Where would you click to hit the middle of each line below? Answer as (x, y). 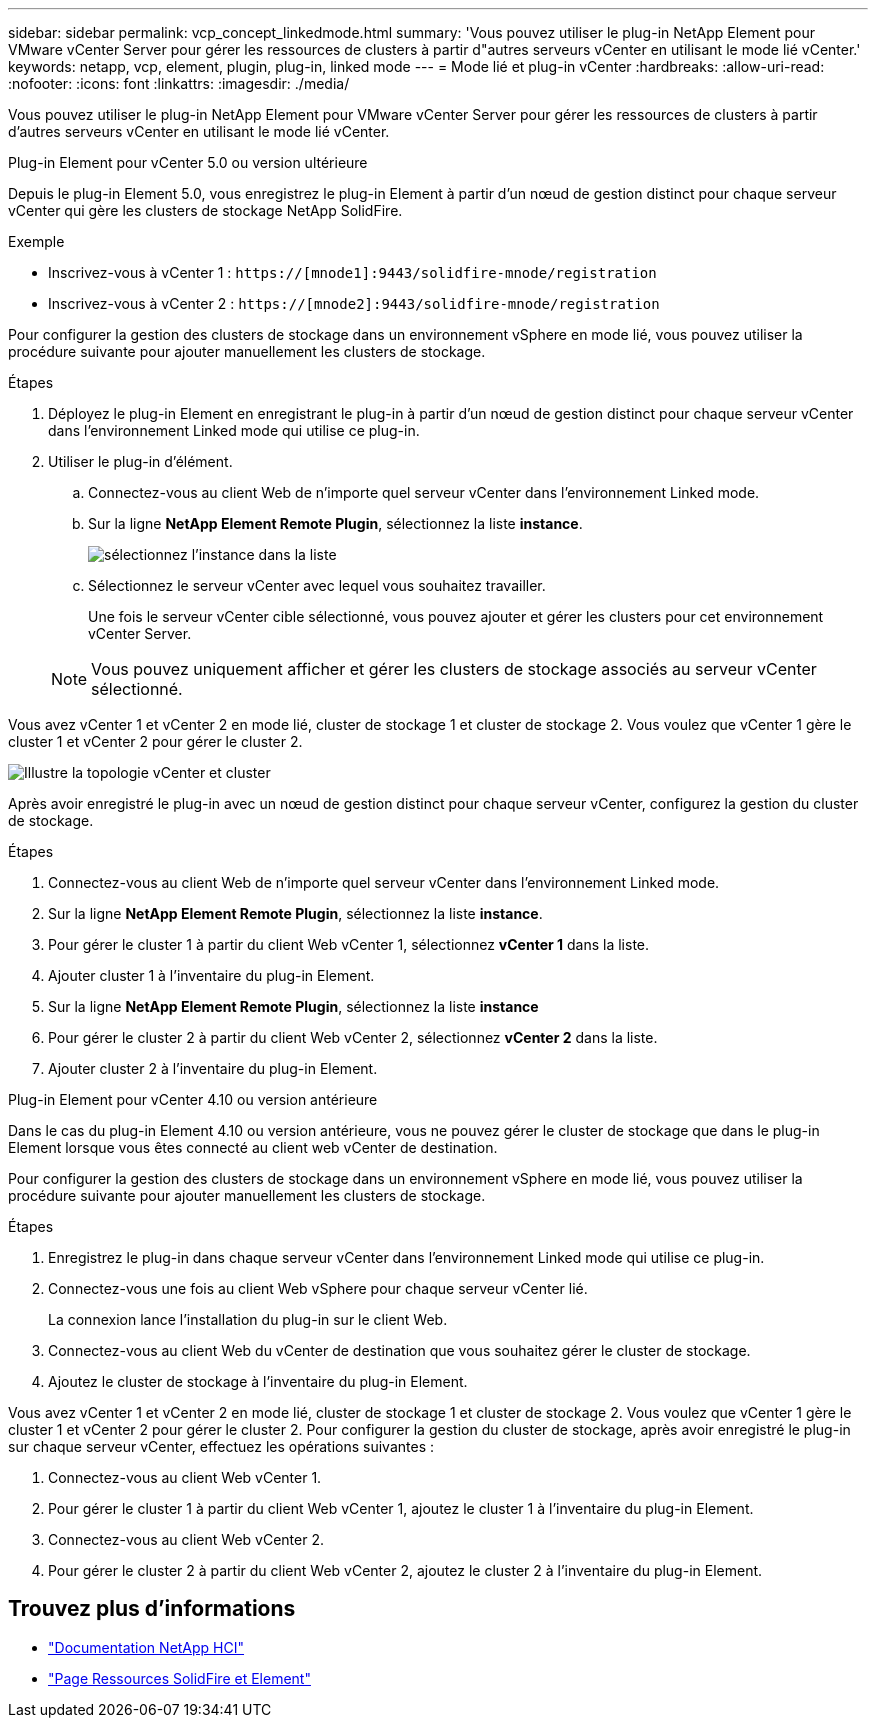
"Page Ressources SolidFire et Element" (179, 1678)
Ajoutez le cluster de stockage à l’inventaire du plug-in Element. (258, 1381)
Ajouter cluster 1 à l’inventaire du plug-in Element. (211, 975)
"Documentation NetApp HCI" (146, 1647)
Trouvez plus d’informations (152, 1609)
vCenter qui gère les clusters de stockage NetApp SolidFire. (205, 210)
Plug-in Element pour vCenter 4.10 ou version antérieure (193, 1099)
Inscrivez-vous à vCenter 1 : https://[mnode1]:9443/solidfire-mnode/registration (352, 272)
